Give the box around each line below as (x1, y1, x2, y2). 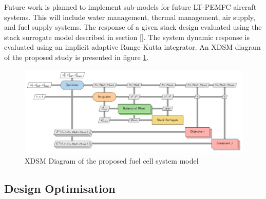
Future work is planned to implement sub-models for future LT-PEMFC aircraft (4, 2, 257, 12)
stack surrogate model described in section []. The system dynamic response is (4, 31, 250, 42)
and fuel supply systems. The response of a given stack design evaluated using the (4, 22, 262, 32)
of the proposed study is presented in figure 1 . (4, 51, 149, 62)
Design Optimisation (4, 180, 116, 196)
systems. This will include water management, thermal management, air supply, (4, 11, 255, 22)
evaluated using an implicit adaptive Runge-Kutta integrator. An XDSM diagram (4, 42, 261, 52)
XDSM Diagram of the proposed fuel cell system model (25, 155, 199, 166)
